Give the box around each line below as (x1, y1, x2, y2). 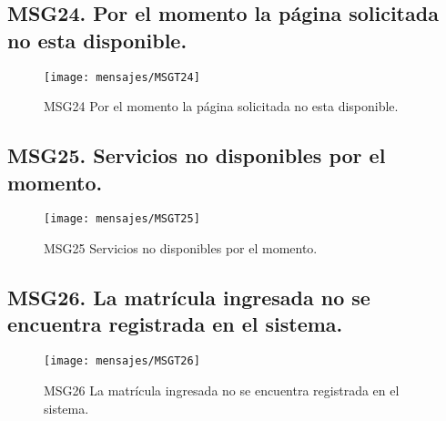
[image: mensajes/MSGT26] (44, 354, 200, 368)
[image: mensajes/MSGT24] (44, 70, 200, 84)
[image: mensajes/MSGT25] (44, 212, 200, 226)
